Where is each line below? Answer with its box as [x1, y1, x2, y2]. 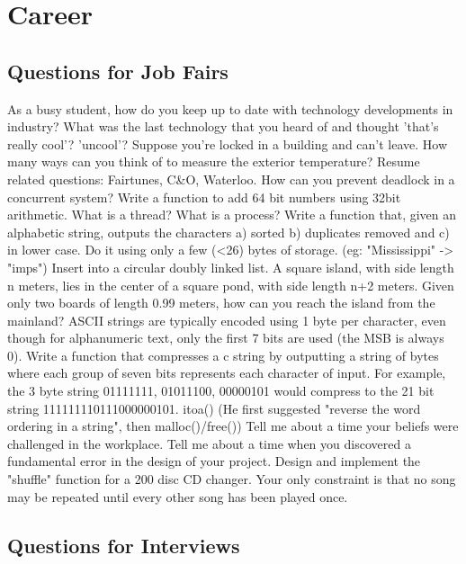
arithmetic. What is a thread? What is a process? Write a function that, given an [7, 205, 457, 224]
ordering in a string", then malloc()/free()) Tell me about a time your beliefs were [7, 416, 459, 435]
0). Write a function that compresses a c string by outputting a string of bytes [7, 345, 439, 364]
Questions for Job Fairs [7, 57, 229, 85]
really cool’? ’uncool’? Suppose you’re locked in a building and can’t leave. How [7, 134, 448, 153]
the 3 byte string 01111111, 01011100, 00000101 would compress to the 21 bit [7, 381, 435, 400]
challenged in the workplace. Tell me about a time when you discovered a [7, 434, 411, 452]
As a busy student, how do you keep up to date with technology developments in [7, 99, 453, 118]
